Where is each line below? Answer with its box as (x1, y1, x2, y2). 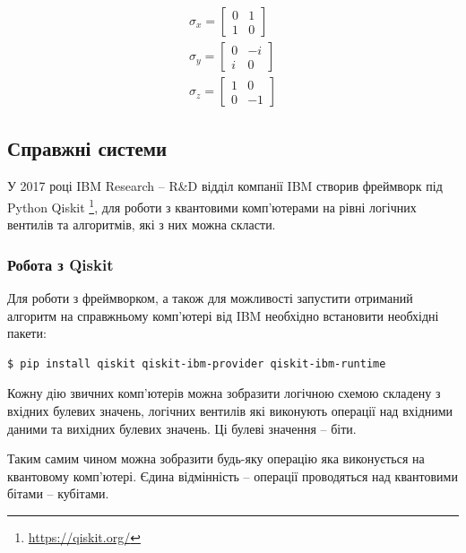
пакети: (7, 324, 47, 342)
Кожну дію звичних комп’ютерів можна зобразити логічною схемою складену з (7, 384, 441, 402)
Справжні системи (7, 134, 168, 162)
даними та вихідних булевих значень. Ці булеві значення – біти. (7, 419, 357, 437)
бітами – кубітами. (7, 484, 109, 503)
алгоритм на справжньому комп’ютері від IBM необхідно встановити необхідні (7, 306, 439, 324)
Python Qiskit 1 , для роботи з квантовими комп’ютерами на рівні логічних (7, 194, 417, 216)
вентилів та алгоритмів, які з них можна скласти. (7, 215, 276, 234)
